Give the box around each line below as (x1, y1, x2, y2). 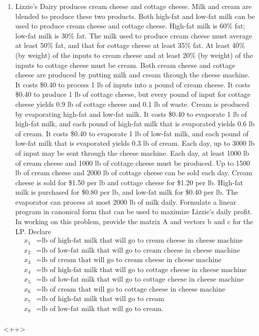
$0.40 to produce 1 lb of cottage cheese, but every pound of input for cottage (15, 89, 251, 99)
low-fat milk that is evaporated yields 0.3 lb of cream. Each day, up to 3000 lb (15, 138, 255, 148)
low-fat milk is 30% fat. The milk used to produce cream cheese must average (15, 30, 253, 40)
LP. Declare (15, 226, 51, 236)
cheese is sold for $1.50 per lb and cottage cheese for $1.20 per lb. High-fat (15, 177, 243, 187)
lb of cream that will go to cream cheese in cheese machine (41, 257, 222, 264)
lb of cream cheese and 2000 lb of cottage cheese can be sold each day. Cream (15, 167, 253, 178)
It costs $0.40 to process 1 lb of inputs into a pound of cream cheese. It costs (15, 79, 251, 89)
